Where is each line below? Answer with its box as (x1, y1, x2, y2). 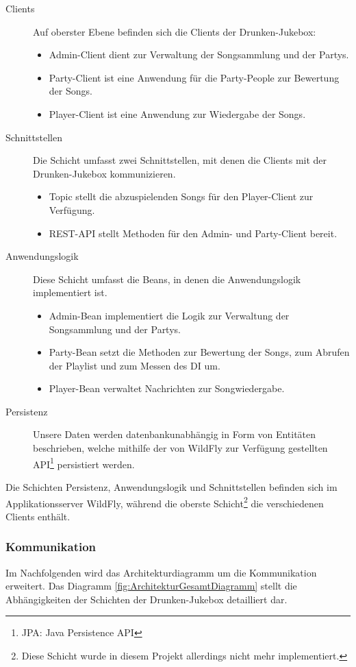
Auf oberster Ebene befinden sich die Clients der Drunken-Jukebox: (33, 24, 316, 38)
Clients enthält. (5, 509, 71, 523)
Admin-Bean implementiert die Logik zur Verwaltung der (49, 308, 290, 322)
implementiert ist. (33, 285, 107, 300)
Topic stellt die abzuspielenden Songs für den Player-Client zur (49, 189, 314, 204)
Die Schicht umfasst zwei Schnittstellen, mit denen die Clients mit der (33, 153, 327, 167)
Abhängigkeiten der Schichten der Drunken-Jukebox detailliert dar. (5, 592, 288, 606)
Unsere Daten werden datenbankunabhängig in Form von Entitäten (33, 427, 316, 441)
